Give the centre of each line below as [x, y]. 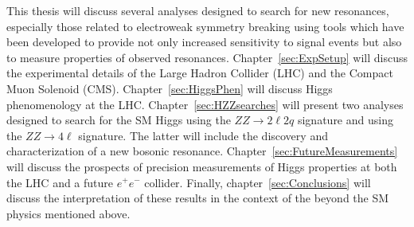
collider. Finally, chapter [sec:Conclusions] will [258, 182]
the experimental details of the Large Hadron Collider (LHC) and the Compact [200, 73]
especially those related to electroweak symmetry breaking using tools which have [205, 26]
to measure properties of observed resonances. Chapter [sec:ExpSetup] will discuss [207, 57]
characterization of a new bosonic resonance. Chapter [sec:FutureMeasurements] [202, 151]
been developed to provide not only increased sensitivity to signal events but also [204, 42]
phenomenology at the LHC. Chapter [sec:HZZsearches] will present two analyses [205, 104]
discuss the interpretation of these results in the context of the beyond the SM [198, 198]
